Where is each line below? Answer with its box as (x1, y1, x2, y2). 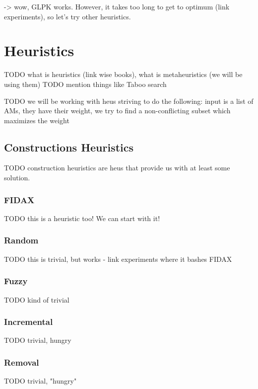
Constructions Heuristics (4, 139, 134, 155)
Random (4, 234, 39, 246)
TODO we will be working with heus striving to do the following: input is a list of (4, 95, 254, 106)
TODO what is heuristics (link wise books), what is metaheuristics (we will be (4, 69, 243, 79)
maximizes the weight (4, 115, 69, 125)
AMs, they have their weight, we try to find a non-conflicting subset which (4, 105, 231, 116)
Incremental (4, 315, 53, 328)
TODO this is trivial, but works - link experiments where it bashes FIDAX (4, 253, 232, 264)
